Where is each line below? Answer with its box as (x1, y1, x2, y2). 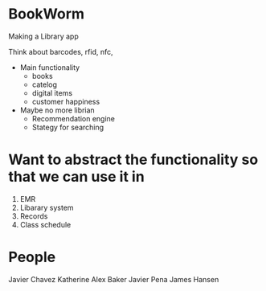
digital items (31, 88, 73, 97)
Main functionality (19, 62, 80, 72)
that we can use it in (8, 168, 145, 186)
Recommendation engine (31, 113, 115, 123)
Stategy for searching (31, 122, 104, 132)
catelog (31, 80, 58, 89)
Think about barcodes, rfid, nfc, (8, 47, 113, 56)
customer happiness (31, 96, 100, 106)
